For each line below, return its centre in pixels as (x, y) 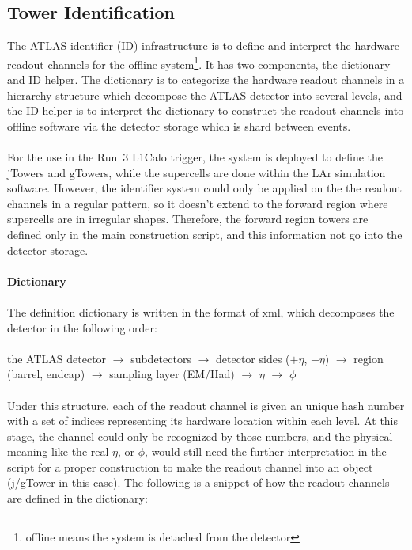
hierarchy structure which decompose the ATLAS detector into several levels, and (205, 95)
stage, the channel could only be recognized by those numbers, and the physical (200, 436)
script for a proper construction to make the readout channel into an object (190, 467)
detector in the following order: (82, 327)
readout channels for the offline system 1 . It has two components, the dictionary (199, 63)
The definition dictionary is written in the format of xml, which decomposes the (201, 311)
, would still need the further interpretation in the (266, 451)
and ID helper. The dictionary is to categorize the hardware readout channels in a (206, 80)
